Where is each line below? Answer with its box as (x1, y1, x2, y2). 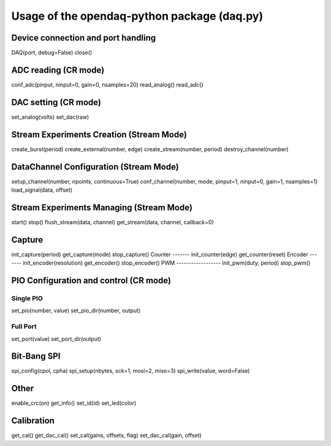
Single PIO (11, 294, 43, 303)
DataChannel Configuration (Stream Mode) (11, 162, 179, 172)
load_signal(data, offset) (11, 186, 73, 194)
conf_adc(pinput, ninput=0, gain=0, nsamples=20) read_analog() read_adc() (11, 80, 204, 88)
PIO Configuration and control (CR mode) (11, 275, 172, 286)
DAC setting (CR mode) (11, 97, 101, 108)
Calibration (11, 415, 55, 426)
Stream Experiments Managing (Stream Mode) (11, 202, 193, 213)
